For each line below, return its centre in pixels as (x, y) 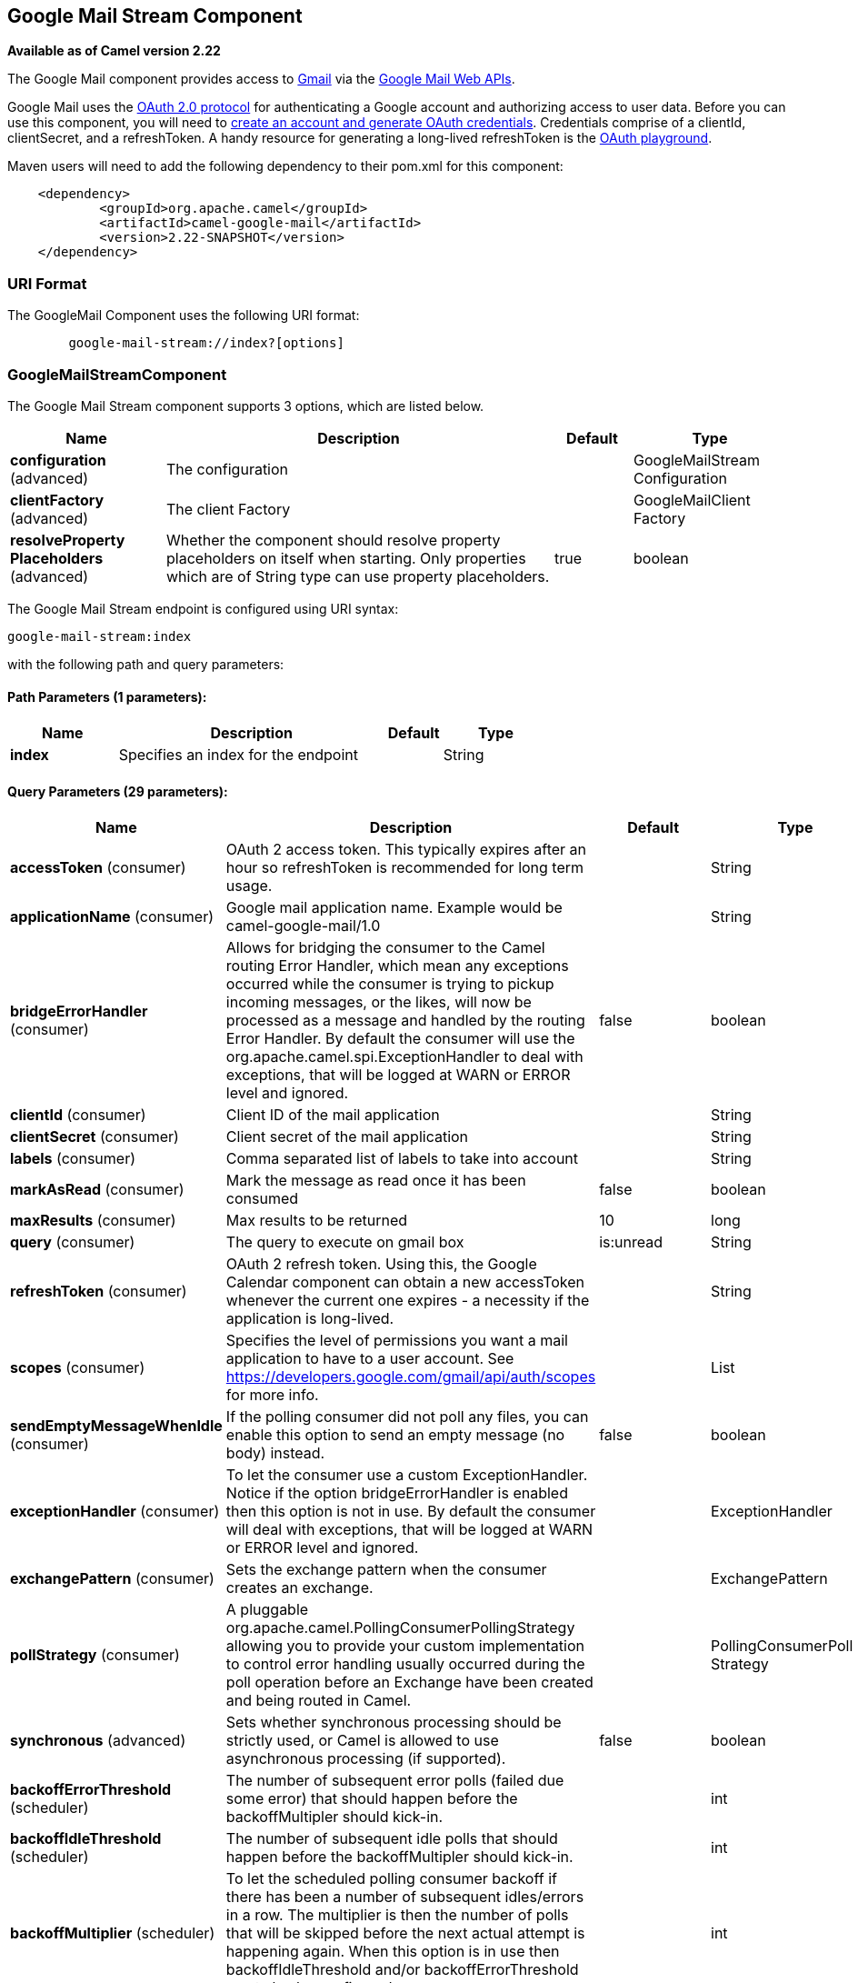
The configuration (228, 469)
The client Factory (229, 509)
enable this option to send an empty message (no (395, 1435)
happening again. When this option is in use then (393, 1952)
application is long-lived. (310, 1319)
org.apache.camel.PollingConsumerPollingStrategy (400, 1628)
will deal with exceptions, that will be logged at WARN (409, 1530)
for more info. (272, 1395)
